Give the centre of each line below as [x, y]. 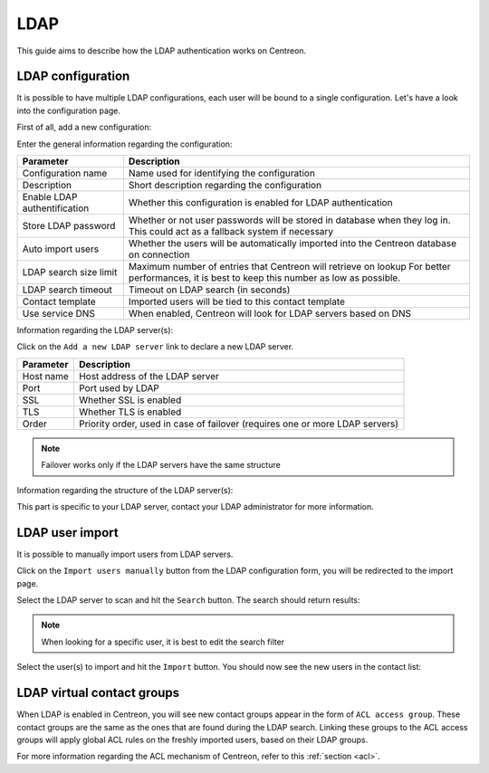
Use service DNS [58, 314]
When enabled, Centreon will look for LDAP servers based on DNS [270, 314]
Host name [46, 376]
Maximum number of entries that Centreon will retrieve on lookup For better [290, 267]
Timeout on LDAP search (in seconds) [209, 290]
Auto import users [61, 249]
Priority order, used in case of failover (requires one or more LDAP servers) [238, 424]
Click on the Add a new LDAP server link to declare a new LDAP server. [155, 347]
